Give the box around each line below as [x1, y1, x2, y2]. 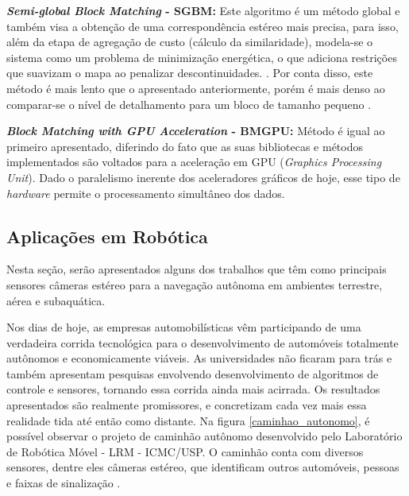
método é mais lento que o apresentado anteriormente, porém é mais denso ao [6, 79, 385, 96]
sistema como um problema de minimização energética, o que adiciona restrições [6, 48, 397, 65]
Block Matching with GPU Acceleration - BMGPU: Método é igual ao [6, 122, 385, 139]
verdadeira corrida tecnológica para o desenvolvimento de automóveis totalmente [6, 334, 399, 351]
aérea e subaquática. [6, 292, 106, 308]
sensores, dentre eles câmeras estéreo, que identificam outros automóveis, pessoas [6, 459, 399, 475]
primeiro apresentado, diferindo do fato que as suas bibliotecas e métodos [6, 138, 364, 154]
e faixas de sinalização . [6, 475, 121, 491]
